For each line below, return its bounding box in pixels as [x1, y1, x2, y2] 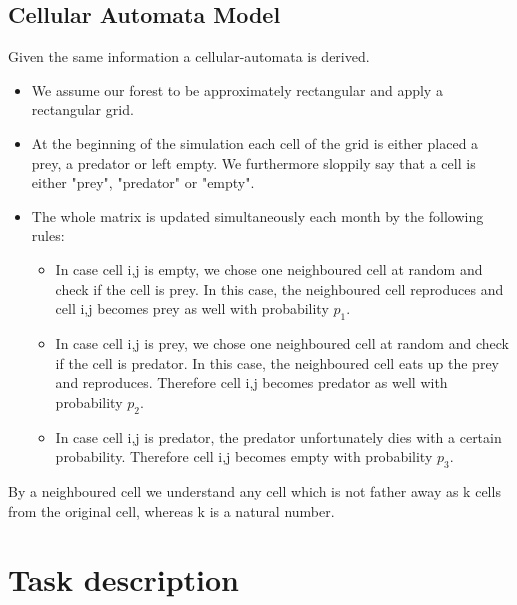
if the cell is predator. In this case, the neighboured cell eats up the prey [55, 352, 499, 373]
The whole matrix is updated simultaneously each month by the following [31, 205, 484, 226]
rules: [31, 225, 65, 246]
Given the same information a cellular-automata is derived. [8, 46, 370, 67]
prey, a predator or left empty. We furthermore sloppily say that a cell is [31, 152, 476, 173]
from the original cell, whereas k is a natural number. [8, 500, 335, 521]
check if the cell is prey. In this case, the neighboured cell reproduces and [55, 278, 504, 299]
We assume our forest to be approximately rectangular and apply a [31, 79, 443, 100]
